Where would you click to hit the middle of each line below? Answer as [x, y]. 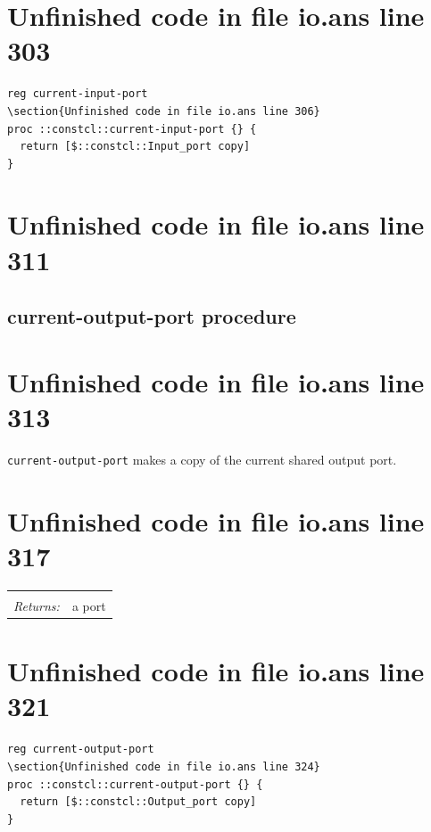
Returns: [37, 605]
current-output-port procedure [152, 316]
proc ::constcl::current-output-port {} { [135, 784]
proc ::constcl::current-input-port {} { [132, 129]
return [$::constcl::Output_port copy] [138, 802]
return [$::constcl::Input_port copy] [135, 147]
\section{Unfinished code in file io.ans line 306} [164, 111]
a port [89, 605]
